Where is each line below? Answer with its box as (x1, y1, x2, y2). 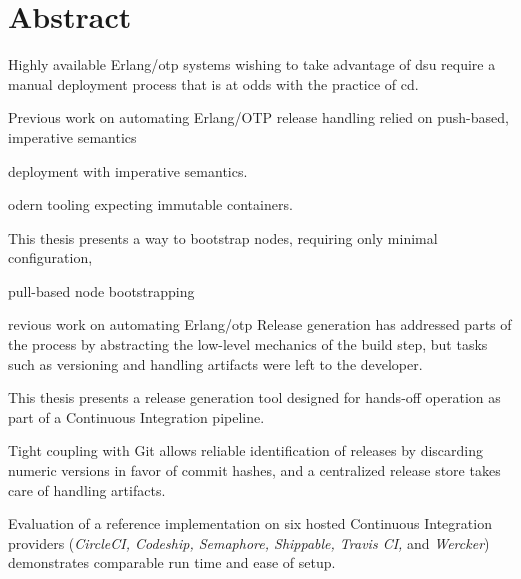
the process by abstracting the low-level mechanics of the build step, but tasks (8, 334, 488, 355)
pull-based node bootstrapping (8, 280, 195, 301)
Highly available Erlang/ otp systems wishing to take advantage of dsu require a (8, 54, 496, 75)
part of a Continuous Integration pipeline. (8, 406, 265, 427)
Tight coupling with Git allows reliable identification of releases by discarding (8, 440, 483, 461)
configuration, (8, 247, 93, 268)
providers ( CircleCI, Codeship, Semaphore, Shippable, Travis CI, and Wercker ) (8, 532, 490, 553)
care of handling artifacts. (8, 479, 166, 500)
